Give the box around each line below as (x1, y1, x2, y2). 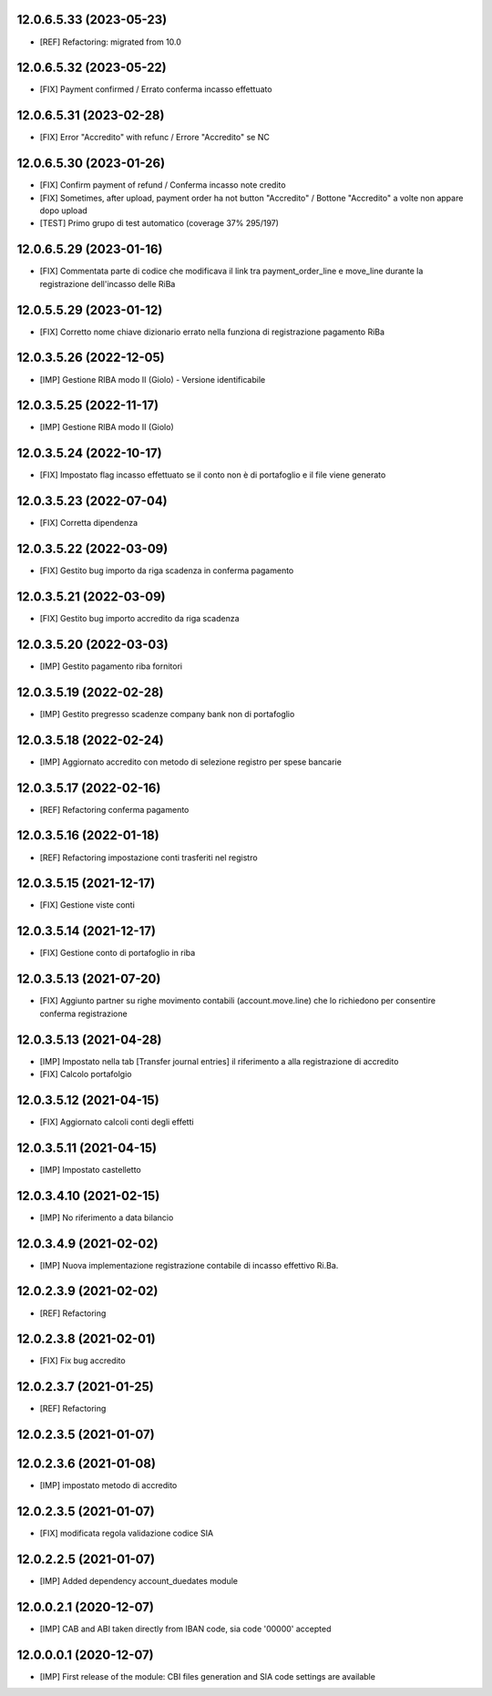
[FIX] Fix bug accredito (39, 1355, 127, 1366)
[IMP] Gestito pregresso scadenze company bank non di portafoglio (39, 708, 295, 719)
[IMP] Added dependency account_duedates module (39, 1576, 239, 1587)
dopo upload (39, 205, 88, 216)
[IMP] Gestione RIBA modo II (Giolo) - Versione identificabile (39, 374, 266, 385)
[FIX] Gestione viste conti (39, 899, 136, 910)
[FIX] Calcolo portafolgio (39, 1068, 132, 1079)
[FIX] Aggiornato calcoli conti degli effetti (39, 1116, 195, 1127)
